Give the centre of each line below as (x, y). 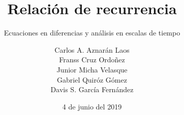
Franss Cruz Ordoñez (92, 60)
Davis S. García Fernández (92, 89)
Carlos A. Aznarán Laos (92, 49)
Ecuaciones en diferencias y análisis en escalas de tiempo (92, 33)
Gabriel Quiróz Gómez (92, 79)
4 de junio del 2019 (92, 106)
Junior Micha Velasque (92, 69)
